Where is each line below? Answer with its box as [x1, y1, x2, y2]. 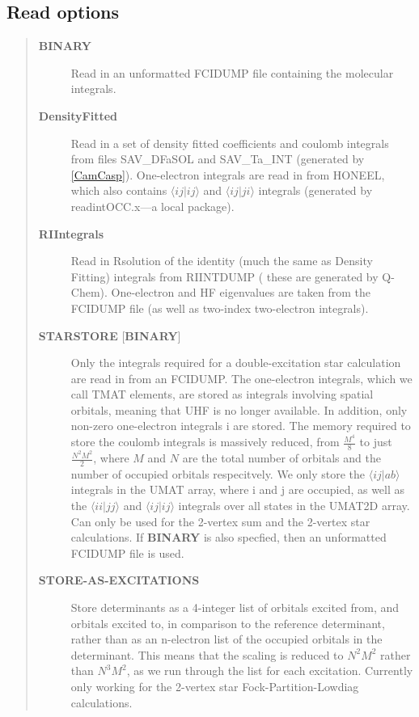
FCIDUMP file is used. [70, 544, 184, 561]
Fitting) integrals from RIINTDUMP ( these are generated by [70, 268, 379, 285]
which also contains [70, 182, 167, 199]
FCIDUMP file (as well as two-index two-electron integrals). [70, 299, 369, 316]
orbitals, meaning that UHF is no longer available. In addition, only [70, 401, 408, 418]
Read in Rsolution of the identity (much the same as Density [70, 252, 373, 269]
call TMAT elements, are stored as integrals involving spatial [70, 386, 374, 403]
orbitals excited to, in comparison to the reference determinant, [70, 614, 385, 631]
